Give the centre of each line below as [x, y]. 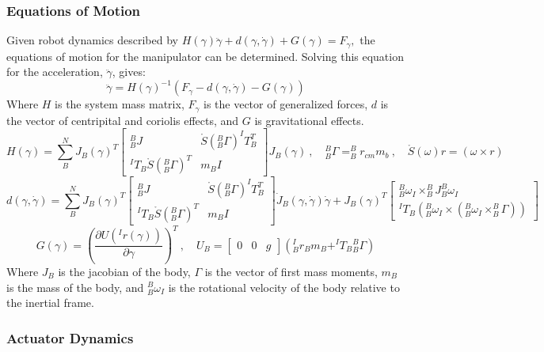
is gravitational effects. [309, 120]
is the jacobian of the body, [124, 271]
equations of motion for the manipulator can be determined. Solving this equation [205, 56]
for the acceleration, [55, 72]
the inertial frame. [50, 303]
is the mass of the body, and [75, 287]
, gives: [129, 72]
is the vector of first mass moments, [291, 271]
